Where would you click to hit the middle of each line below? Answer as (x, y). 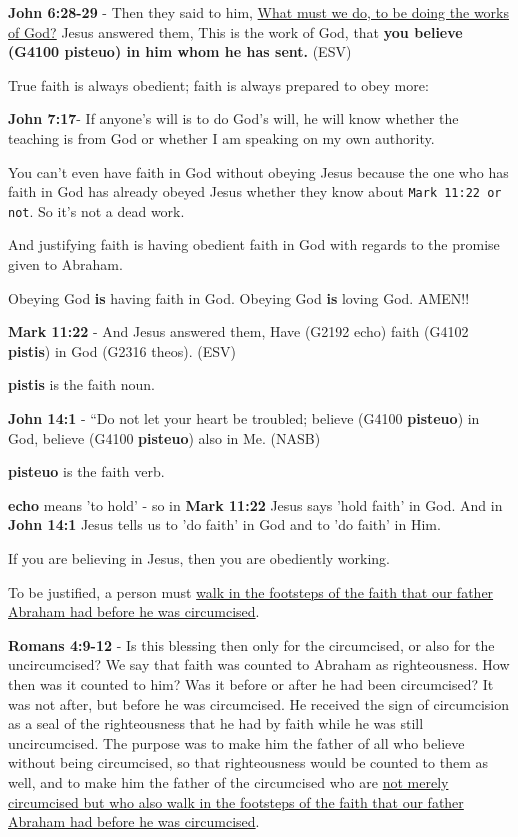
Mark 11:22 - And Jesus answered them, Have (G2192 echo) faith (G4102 (238, 331)
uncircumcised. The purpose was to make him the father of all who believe (236, 742)
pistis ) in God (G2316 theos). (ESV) (122, 350)
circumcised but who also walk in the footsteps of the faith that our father (236, 801)
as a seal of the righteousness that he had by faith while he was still (216, 723)
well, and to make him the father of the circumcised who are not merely (228, 781)
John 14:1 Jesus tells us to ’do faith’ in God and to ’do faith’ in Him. (224, 524)
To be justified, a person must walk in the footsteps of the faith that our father (251, 591)
